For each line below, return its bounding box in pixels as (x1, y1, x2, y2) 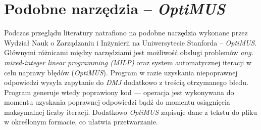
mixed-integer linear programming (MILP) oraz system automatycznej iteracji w (4, 57, 252, 67)
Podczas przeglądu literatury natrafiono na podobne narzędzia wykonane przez (4, 27, 248, 38)
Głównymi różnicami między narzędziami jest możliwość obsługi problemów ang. (4, 47, 254, 58)
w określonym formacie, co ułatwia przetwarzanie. (4, 116, 158, 127)
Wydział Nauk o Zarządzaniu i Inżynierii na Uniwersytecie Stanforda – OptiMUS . (4, 37, 257, 48)
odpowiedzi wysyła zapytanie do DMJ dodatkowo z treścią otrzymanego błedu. (4, 77, 248, 88)
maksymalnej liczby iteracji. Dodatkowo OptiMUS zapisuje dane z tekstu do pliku (4, 106, 257, 117)
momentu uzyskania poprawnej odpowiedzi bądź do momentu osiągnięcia (4, 97, 230, 107)
